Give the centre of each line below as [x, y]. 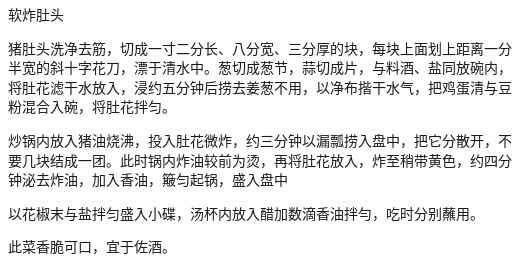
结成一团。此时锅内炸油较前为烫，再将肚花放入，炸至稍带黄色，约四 [273, 159]
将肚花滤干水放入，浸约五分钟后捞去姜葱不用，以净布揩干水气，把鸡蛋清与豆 [260, 86]
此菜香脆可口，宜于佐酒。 [92, 246]
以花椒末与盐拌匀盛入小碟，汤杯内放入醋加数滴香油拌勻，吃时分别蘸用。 [246, 212]
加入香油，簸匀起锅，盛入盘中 [189, 179]
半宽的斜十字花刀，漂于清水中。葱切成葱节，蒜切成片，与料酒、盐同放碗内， [260, 67]
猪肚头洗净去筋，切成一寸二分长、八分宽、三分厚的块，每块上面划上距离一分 [260, 47]
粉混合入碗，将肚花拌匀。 [92, 106]
